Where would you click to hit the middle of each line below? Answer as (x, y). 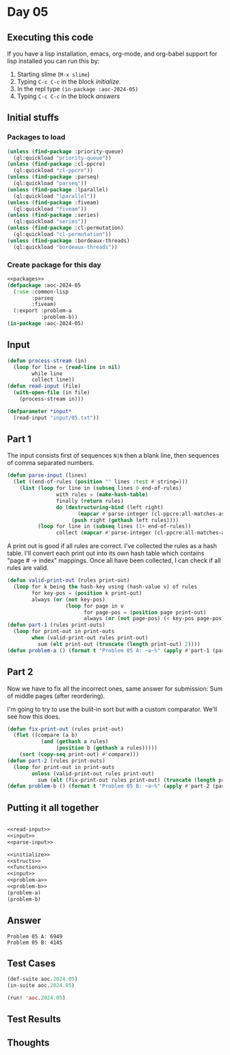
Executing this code (50, 37)
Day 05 (28, 12)
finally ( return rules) (90, 501)
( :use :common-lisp (41, 292)
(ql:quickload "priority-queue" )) (62, 158)
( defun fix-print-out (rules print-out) (66, 729)
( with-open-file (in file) (52, 393)
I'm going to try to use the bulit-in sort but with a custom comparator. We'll (112, 709)
